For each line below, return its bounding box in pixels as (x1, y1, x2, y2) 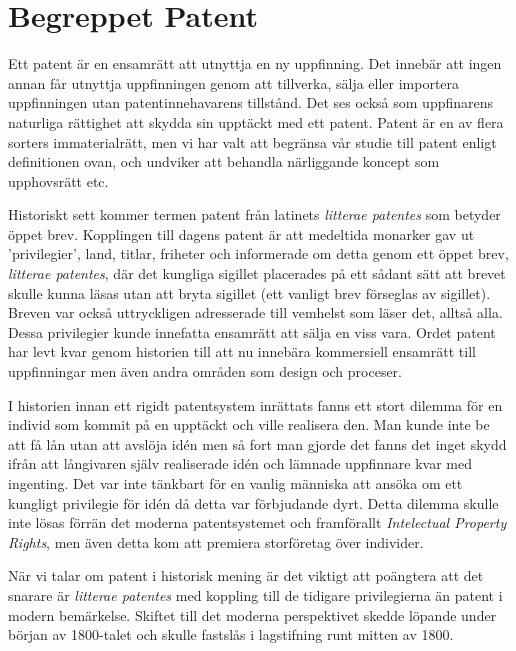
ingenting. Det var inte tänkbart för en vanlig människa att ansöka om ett (8, 473, 463, 493)
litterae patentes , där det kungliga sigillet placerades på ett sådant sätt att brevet (8, 263, 506, 284)
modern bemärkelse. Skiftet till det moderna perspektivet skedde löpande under (8, 604, 497, 625)
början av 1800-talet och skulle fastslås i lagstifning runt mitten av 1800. (8, 624, 454, 645)
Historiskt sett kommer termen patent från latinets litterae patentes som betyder (8, 204, 501, 225)
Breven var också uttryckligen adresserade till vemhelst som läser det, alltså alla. (8, 302, 503, 323)
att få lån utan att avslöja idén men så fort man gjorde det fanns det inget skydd (8, 433, 507, 454)
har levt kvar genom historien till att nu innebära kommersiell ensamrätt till (8, 341, 476, 362)
